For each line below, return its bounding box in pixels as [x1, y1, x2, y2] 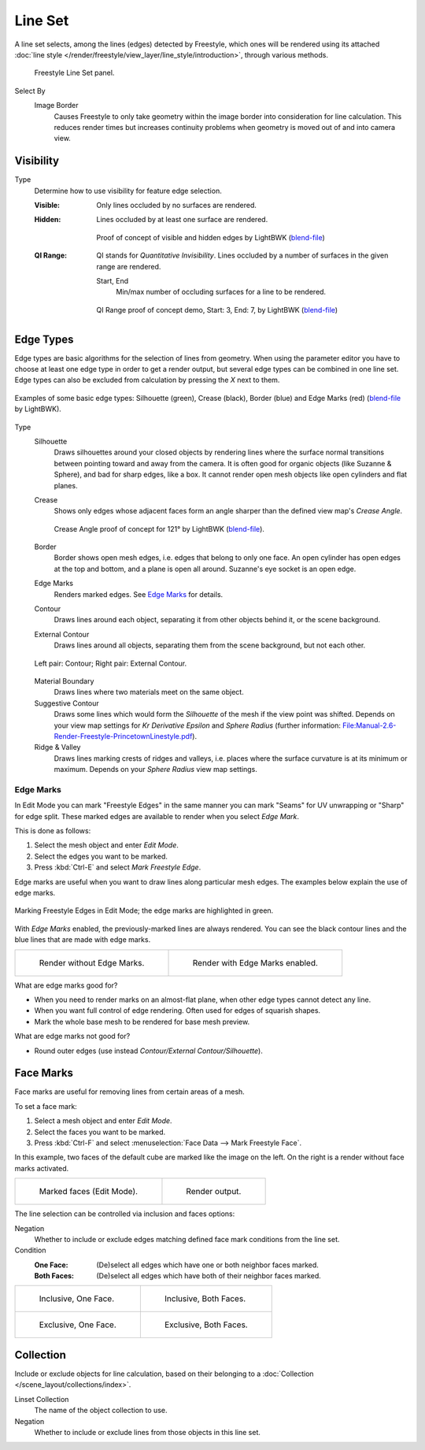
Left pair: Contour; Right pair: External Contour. [34, 658, 187, 668]
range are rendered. [96, 261, 161, 271]
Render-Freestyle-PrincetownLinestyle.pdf [54, 731, 193, 740]
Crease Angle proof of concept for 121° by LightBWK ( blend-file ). [54, 524, 265, 533]
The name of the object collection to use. [34, 1406, 168, 1415]
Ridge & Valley [34, 743, 81, 752]
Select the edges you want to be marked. [34, 851, 168, 861]
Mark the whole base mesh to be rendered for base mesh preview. [34, 1017, 250, 1026]
